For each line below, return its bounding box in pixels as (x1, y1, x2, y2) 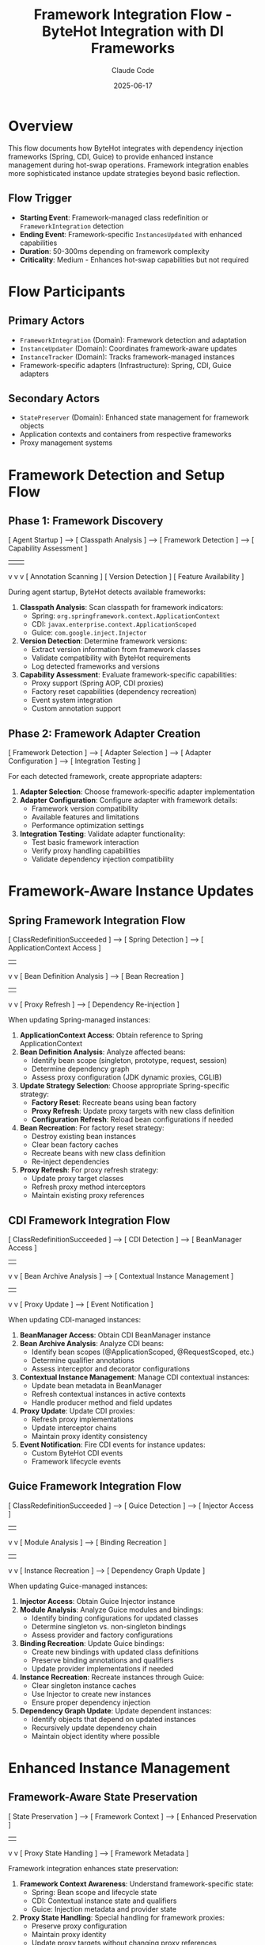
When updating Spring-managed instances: (8, 1015, 151, 1025)
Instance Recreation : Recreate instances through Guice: (19, 1672, 204, 1682)
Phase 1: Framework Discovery (8, 514, 164, 527)
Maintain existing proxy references (31, 1191, 145, 1200)
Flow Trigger (8, 192, 73, 205)
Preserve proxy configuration (31, 1921, 127, 1931)
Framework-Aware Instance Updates (8, 882, 255, 900)
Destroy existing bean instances (31, 1132, 137, 1141)
